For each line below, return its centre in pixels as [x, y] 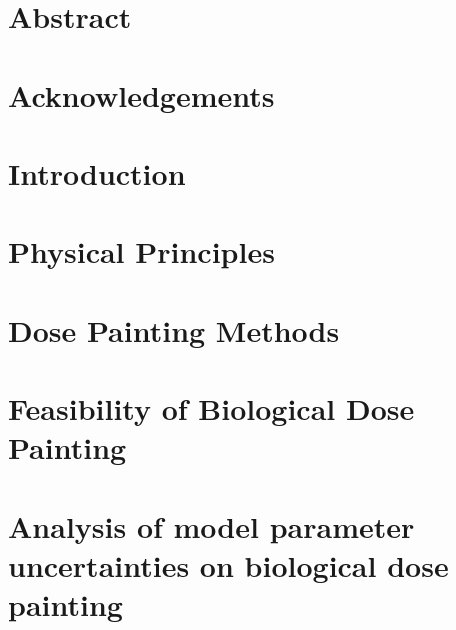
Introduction [97, 172]
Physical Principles [141, 251]
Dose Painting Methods [174, 329]
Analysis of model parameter [211, 525]
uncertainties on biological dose [228, 564]
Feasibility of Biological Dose [211, 408]
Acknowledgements [141, 94]
